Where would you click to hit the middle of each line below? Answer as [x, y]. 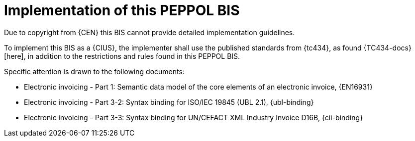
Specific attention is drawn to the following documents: [94, 71]
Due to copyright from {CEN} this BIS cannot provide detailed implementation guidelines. [150, 32]
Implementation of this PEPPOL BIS [122, 10]
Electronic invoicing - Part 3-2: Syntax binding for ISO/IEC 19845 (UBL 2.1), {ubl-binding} [169, 102]
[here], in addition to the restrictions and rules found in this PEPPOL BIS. [122, 56]
